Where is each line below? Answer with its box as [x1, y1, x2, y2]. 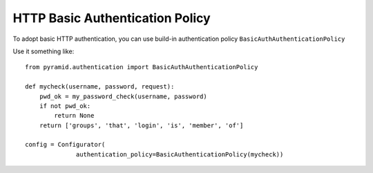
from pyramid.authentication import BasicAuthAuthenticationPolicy [25, 63, 258, 71]
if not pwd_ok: [39, 102, 91, 110]
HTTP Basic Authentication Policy [12, 10, 211, 26]
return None [54, 111, 95, 120]
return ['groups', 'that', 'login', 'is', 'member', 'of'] [39, 121, 244, 129]
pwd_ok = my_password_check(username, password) [39, 92, 207, 100]
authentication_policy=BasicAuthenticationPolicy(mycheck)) [76, 150, 284, 158]
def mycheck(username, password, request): [25, 83, 175, 91]
